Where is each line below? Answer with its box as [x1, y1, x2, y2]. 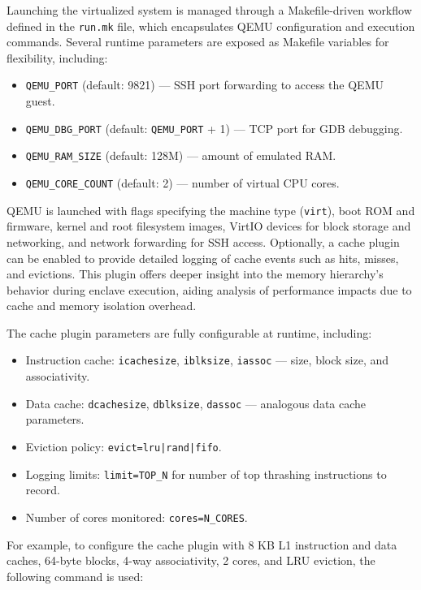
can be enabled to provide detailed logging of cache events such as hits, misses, [7, 249, 399, 266]
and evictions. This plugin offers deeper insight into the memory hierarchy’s [7, 265, 384, 282]
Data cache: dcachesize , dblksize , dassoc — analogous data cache [25, 394, 367, 411]
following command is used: [7, 567, 144, 584]
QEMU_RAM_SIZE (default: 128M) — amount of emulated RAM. [25, 147, 336, 164]
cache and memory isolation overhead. [7, 297, 197, 314]
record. [25, 481, 60, 498]
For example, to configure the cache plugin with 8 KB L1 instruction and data [7, 536, 397, 553]
